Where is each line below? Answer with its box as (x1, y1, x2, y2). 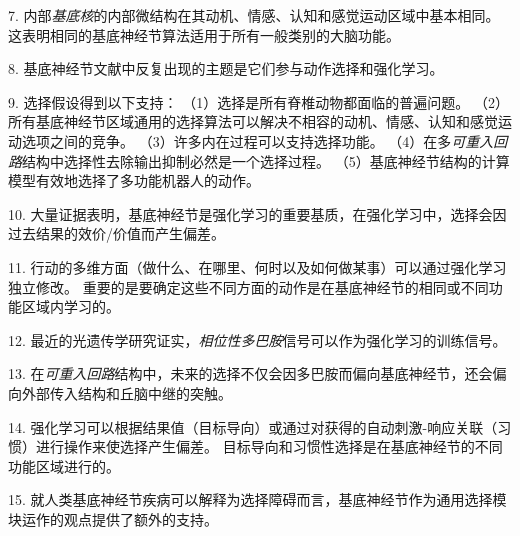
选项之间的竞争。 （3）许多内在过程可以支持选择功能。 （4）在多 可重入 (21, 130, 494, 151)
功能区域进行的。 (8, 455, 120, 476)
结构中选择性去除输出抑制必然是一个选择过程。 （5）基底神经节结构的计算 (22, 150, 510, 171)
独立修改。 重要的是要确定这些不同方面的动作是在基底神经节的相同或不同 (8, 276, 489, 297)
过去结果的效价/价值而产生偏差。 (8, 223, 225, 244)
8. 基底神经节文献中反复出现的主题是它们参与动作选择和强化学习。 (8, 58, 444, 79)
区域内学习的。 (21, 296, 120, 317)
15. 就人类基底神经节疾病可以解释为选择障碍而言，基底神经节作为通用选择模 (8, 489, 507, 510)
